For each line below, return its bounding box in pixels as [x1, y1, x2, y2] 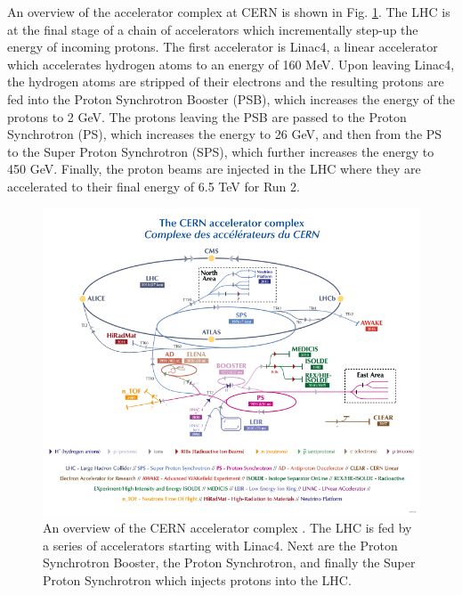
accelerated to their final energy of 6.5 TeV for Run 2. [7, 176, 300, 195]
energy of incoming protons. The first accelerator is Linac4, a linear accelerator [7, 37, 438, 56]
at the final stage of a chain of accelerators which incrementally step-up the [7, 20, 418, 38]
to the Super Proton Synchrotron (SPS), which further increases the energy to [7, 142, 434, 160]
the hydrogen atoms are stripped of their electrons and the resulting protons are [7, 72, 444, 91]
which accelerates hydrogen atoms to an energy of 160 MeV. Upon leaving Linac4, [7, 54, 455, 73]
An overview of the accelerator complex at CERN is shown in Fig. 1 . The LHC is [7, 3, 450, 20]
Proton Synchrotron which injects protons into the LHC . [43, 570, 352, 589]
